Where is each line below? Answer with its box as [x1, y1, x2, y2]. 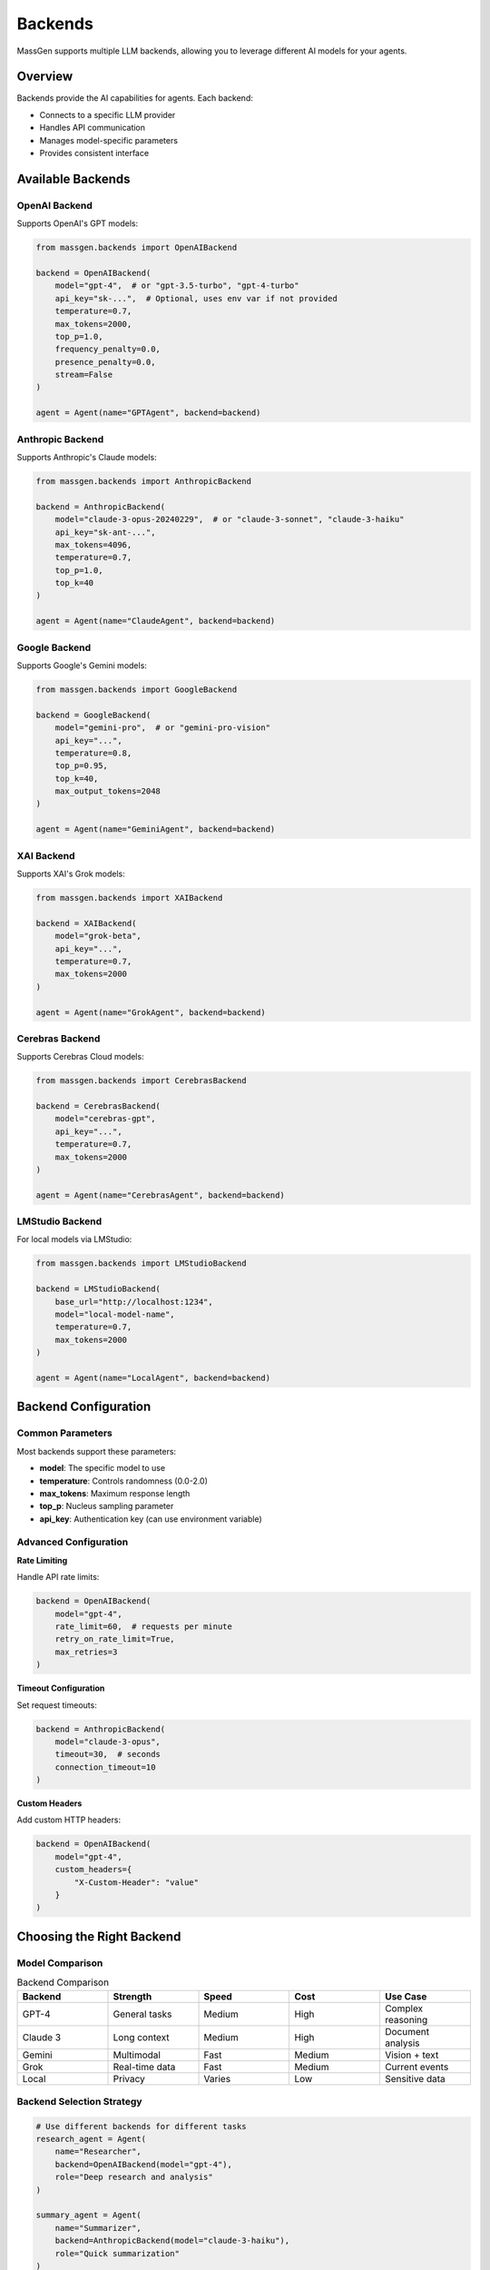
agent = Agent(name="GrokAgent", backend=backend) [35, 1007, 267, 1017]
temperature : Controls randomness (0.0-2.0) [39, 1475, 209, 1486]
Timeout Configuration [16, 1683, 105, 1693]
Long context [113, 2030, 170, 2043]
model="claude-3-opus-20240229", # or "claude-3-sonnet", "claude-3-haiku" [54, 514, 405, 525]
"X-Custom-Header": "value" [73, 1877, 200, 1888]
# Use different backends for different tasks [35, 2121, 247, 2131]
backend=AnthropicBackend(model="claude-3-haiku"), [54, 2235, 290, 2246]
